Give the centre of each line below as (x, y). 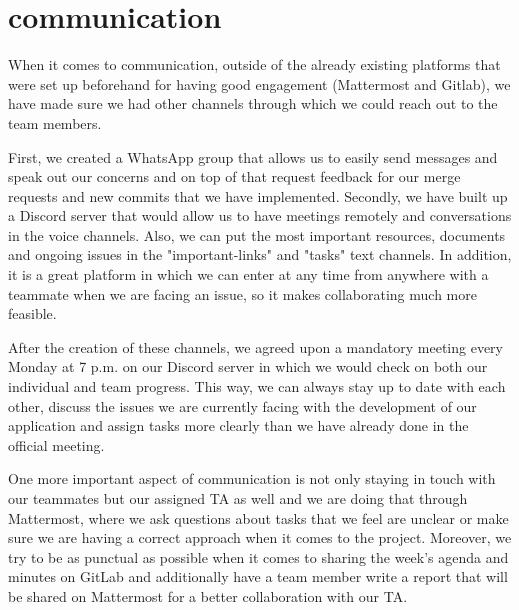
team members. (55, 122)
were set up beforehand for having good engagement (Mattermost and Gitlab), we (259, 83)
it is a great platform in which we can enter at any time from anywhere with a (248, 274)
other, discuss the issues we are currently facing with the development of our (242, 405)
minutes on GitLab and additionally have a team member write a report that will (258, 576)
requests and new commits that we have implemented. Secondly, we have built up (258, 195)
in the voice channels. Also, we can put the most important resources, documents (257, 234)
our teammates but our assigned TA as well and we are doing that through (238, 498)
